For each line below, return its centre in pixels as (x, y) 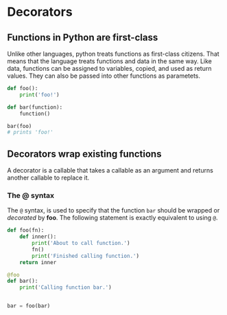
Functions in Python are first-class (83, 37)
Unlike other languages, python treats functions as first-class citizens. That (113, 54)
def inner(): (38, 237)
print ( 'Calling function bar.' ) (65, 287)
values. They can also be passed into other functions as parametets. (104, 76)
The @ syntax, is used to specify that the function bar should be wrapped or (113, 210)
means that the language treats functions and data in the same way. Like (110, 61)
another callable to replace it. (48, 178)
